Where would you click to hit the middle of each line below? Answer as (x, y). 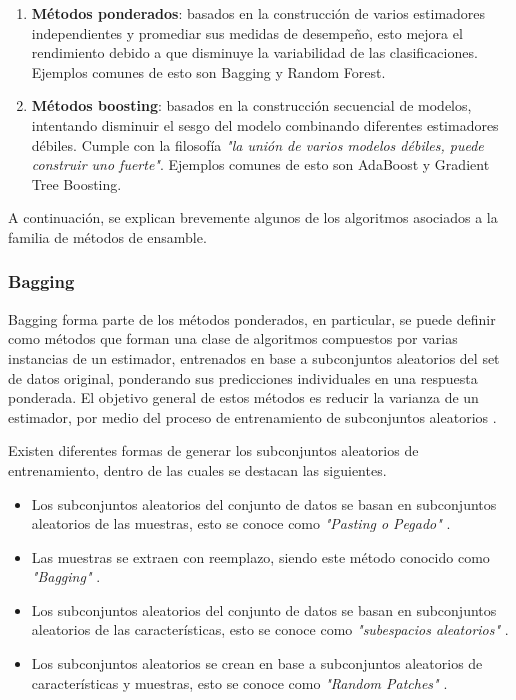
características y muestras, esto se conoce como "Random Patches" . (239, 682)
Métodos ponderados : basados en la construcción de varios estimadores (258, 13)
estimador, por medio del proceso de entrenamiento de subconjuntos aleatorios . (252, 416)
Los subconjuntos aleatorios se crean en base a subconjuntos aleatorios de (257, 663)
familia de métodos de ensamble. (107, 236)
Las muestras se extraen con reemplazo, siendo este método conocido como (260, 556)
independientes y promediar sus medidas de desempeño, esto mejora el (247, 32)
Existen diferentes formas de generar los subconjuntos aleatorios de (213, 450)
